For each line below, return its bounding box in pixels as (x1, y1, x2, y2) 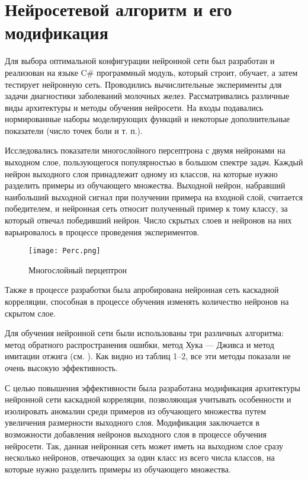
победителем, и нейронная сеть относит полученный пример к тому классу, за (5, 202, 288, 215)
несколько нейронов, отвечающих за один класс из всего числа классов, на (5, 451, 275, 464)
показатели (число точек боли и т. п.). (5, 124, 143, 136)
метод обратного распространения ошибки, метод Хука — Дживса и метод (5, 338, 274, 350)
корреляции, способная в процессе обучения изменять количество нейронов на (5, 295, 289, 308)
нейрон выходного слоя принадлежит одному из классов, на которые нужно (5, 167, 278, 180)
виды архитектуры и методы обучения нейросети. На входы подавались (5, 101, 264, 113)
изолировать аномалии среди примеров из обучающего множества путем (5, 404, 267, 417)
